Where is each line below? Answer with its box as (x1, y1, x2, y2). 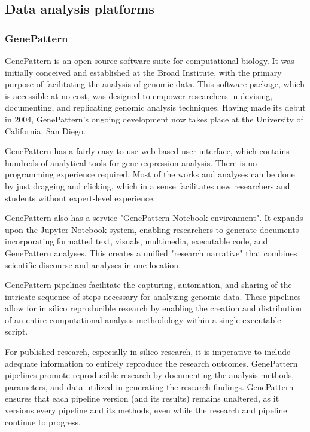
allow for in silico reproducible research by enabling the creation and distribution (5, 302, 302, 314)
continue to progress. (5, 415, 81, 428)
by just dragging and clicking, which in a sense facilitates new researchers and (5, 179, 290, 192)
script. (5, 325, 28, 338)
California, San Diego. (5, 124, 86, 137)
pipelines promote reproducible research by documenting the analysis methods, (5, 369, 294, 381)
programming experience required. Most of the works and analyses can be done (5, 168, 295, 180)
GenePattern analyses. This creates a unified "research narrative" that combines (5, 246, 297, 259)
